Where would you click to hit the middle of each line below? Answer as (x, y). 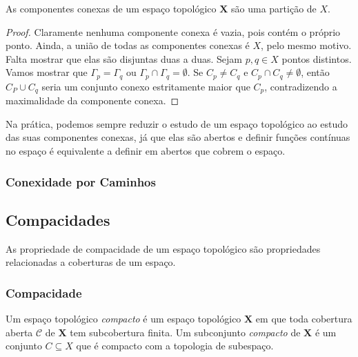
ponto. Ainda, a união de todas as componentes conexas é (128, 45)
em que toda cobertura (304, 319)
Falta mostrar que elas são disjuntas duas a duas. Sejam (124, 58)
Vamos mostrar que (47, 72)
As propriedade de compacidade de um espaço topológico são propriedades (163, 248)
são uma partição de (274, 8)
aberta (19, 332)
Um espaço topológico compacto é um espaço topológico (123, 319)
